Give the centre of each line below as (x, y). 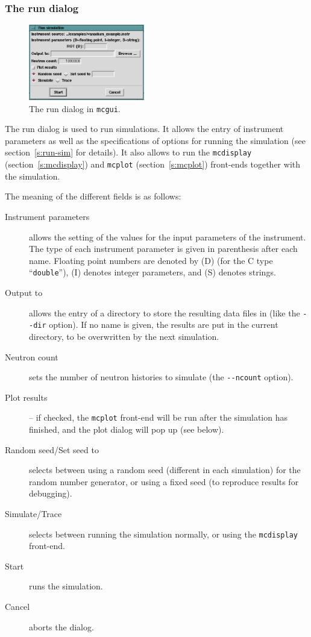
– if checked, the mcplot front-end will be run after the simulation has (159, 417)
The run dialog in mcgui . (75, 108)
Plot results (26, 397)
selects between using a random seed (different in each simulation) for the (165, 470)
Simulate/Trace (33, 513)
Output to (24, 293)
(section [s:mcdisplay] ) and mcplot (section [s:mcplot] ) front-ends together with (153, 164)
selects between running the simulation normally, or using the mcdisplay (163, 534)
